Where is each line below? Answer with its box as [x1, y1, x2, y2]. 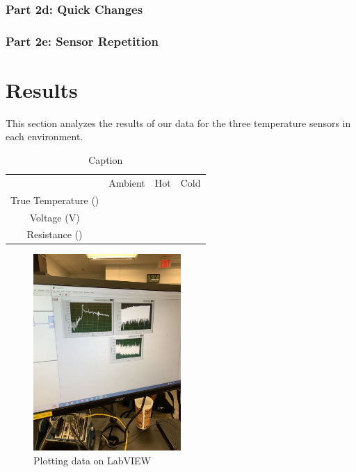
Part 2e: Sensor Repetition [6, 32, 159, 49]
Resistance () [26, 227, 83, 242]
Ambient [108, 175, 145, 189]
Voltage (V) [29, 210, 80, 224]
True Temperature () [10, 192, 99, 207]
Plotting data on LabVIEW [33, 453, 152, 467]
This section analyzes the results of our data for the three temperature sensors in [6, 115, 351, 130]
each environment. [6, 129, 83, 144]
